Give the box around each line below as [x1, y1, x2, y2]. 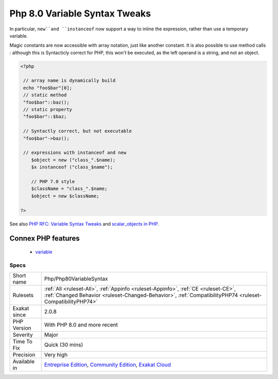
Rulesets [12, 291, 33, 299]
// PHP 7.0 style [31, 178, 75, 184]
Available [12, 358, 35, 365]
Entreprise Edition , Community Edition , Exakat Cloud [44, 361, 171, 368]
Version [12, 324, 31, 332]
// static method [23, 92, 67, 98]
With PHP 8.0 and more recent [44, 321, 118, 329]
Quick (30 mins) [44, 341, 83, 349]
